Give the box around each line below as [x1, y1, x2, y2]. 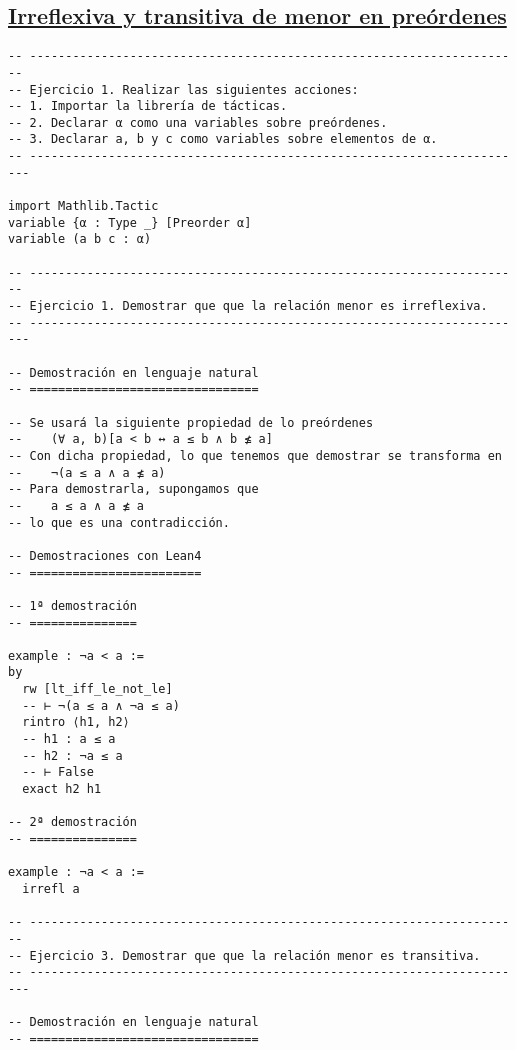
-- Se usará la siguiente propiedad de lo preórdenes [8, 415, 374, 430]
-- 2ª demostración [8, 815, 137, 830]
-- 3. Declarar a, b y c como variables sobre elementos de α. [8, 132, 438, 147]
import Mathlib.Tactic [8, 199, 159, 214]
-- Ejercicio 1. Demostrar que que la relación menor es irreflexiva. [8, 299, 488, 314]
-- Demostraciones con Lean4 [8, 548, 202, 563]
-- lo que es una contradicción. [8, 515, 230, 530]
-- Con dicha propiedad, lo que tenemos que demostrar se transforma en [8, 448, 502, 463]
